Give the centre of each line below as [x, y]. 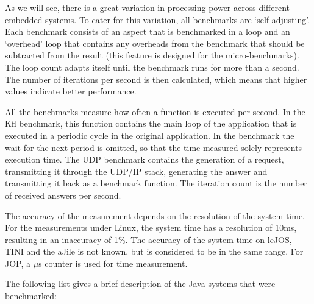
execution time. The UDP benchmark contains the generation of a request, [145, 159]
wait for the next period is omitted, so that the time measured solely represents [154, 147]
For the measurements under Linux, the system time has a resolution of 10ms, [151, 228]
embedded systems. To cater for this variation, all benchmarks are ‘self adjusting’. [158, 19]
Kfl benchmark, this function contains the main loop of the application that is [151, 123]
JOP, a [18, 263]
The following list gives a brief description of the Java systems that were [140, 284]
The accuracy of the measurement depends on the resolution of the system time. [155, 215]
